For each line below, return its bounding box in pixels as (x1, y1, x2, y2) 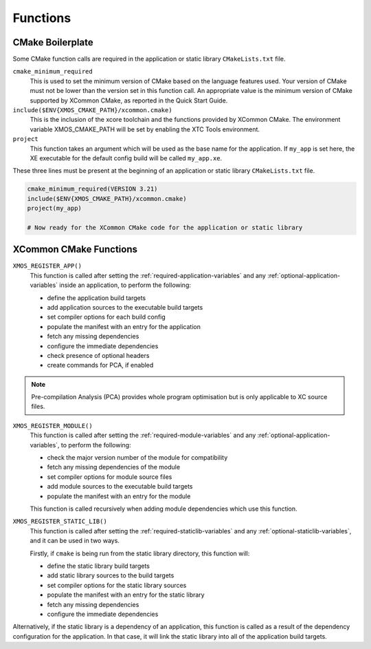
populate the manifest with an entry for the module (47, 492, 191, 500)
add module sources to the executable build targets (47, 482, 193, 491)
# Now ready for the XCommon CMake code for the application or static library (27, 224, 303, 231)
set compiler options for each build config (47, 313, 166, 321)
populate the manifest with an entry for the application (47, 322, 201, 330)
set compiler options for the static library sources (47, 581, 187, 589)
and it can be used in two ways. (30, 537, 120, 545)
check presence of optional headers (47, 351, 150, 359)
